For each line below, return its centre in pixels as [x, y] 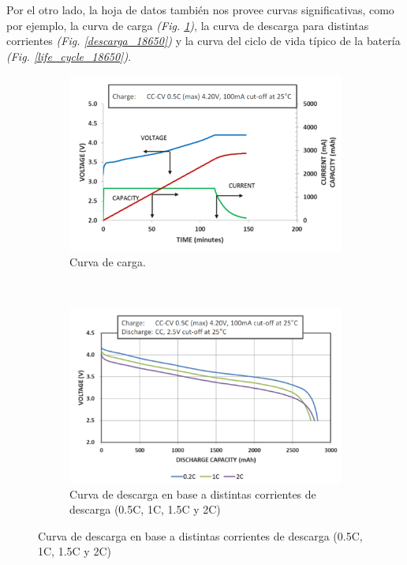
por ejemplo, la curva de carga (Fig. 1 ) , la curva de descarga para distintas [188, 25]
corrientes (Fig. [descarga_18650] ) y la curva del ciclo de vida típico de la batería [203, 41]
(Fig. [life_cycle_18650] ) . [69, 56]
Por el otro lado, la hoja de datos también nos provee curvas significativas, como [200, 9]
